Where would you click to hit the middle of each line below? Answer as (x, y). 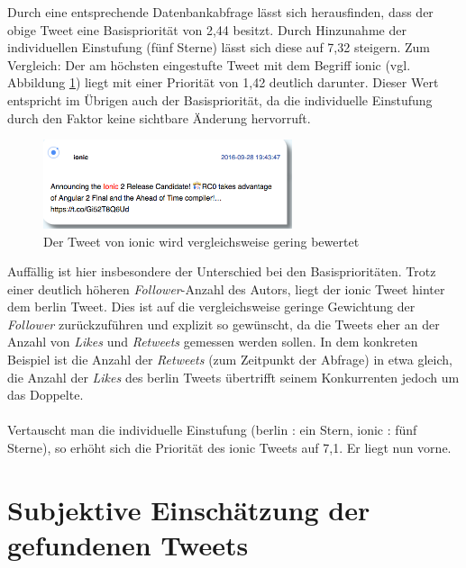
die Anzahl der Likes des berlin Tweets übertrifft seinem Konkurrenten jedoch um (233, 377)
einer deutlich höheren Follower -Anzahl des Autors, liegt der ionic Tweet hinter (226, 289)
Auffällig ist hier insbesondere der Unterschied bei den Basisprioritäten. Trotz (222, 271)
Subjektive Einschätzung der (189, 509)
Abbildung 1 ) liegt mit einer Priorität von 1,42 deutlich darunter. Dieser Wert (223, 82)
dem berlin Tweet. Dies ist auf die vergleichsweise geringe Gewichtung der (211, 307)
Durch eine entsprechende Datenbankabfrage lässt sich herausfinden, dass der (220, 12)
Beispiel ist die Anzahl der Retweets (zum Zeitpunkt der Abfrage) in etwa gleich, (230, 360)
